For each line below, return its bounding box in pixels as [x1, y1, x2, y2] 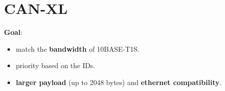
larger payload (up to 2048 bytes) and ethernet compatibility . [15, 77, 221, 87]
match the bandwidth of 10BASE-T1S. [15, 43, 140, 54]
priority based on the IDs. [15, 60, 95, 71]
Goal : [4, 27, 22, 37]
